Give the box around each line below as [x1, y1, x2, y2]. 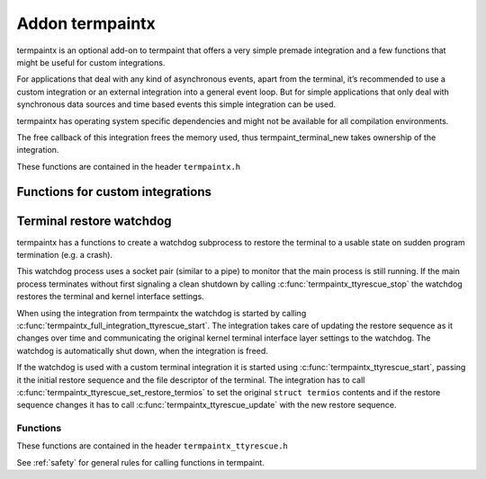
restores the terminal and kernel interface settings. [16, 291, 204, 302]
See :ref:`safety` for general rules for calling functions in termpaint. [16, 457, 265, 467]
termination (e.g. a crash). [16, 249, 112, 260]
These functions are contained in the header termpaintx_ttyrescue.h [16, 440, 288, 451]
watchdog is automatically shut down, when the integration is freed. [16, 345, 269, 356]
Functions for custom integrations [16, 184, 211, 200]
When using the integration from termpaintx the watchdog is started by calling [16, 307, 307, 318]
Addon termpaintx [16, 13, 157, 33]
